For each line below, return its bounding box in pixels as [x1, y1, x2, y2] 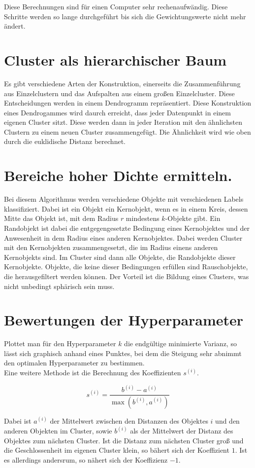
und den [215, 415, 240, 426]
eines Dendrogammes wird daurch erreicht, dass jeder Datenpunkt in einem [4, 107, 231, 117]
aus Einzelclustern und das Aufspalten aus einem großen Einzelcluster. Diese [4, 88, 235, 98]
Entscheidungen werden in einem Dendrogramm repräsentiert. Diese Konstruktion [4, 98, 252, 108]
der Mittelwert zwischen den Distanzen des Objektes [50, 415, 208, 426]
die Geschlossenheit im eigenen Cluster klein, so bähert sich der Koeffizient [4, 445, 229, 455]
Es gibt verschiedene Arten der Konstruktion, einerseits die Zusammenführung [4, 78, 241, 88]
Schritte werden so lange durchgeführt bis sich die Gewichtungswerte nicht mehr [4, 11, 246, 21]
